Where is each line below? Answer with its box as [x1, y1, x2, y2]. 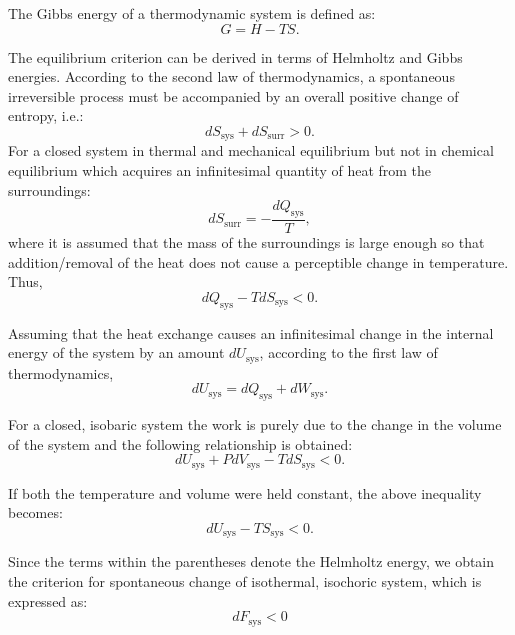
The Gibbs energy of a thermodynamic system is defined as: [8, 3, 376, 23]
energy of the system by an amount [8, 342, 225, 363]
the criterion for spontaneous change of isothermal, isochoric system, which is [8, 570, 482, 591]
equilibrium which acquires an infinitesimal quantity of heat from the [8, 160, 432, 181]
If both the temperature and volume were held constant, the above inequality [8, 482, 482, 503]
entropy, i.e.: [8, 105, 84, 126]
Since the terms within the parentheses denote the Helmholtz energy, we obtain [8, 551, 495, 572]
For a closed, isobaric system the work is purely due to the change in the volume [8, 414, 502, 435]
